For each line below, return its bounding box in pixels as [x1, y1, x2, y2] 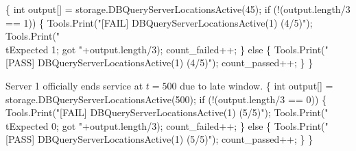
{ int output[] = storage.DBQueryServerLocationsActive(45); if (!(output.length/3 [5, 2, 351, 16]
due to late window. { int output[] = [180, 78, 333, 92]
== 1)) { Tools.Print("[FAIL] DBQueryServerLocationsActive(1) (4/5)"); [5, 15, 313, 29]
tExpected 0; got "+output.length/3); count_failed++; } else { [5, 118, 272, 133]
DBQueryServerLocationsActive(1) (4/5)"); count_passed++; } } [37, 55, 313, 70]
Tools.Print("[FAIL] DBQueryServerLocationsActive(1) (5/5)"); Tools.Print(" [5, 105, 329, 120]
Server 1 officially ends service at [5, 78, 143, 92]
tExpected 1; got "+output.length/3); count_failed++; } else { [5, 42, 272, 56]
